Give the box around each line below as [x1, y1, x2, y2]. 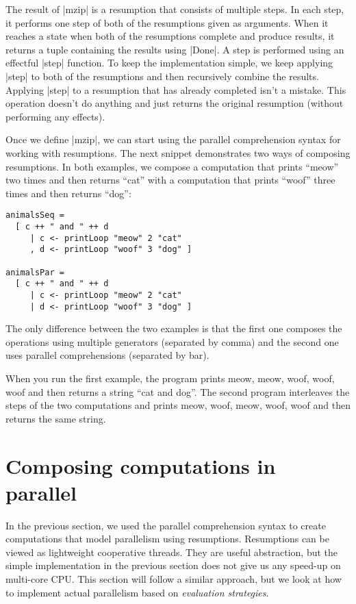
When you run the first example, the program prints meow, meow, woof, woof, [5, 371, 335, 385]
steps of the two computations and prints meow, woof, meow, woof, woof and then [5, 398, 351, 412]
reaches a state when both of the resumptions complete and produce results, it [5, 29, 335, 43]
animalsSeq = [5, 210, 64, 221]
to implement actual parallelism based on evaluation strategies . [5, 585, 269, 599]
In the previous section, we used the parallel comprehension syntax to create [5, 518, 326, 532]
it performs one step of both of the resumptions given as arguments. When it [5, 15, 329, 29]
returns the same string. [5, 411, 106, 425]
